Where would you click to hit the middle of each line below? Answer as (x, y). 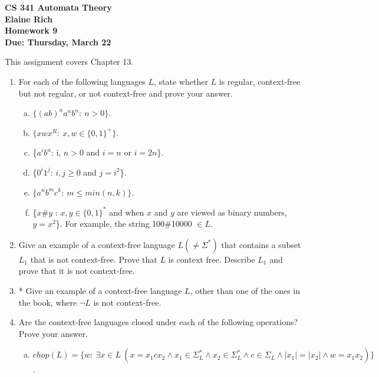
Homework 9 (31, 30)
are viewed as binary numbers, (232, 212)
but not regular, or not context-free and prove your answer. (126, 93)
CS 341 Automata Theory (58, 7)
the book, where (48, 302)
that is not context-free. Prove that (94, 259)
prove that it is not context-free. (77, 271)
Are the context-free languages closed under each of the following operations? (158, 322)
